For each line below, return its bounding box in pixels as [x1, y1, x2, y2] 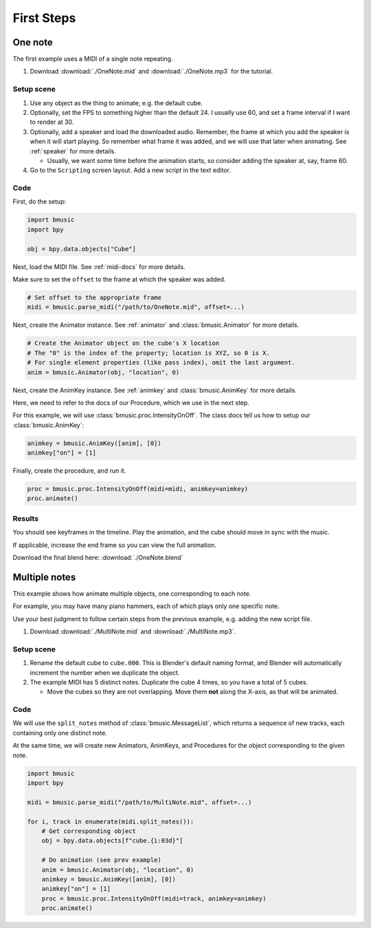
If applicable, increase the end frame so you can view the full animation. [12, 541, 216, 549]
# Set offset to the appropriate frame [27, 293, 161, 301]
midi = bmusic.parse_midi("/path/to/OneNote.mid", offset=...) [27, 303, 245, 311]
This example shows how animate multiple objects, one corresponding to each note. [12, 589, 251, 598]
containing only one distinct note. [12, 729, 108, 737]
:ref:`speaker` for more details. [30, 147, 116, 155]
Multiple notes [12, 571, 76, 583]
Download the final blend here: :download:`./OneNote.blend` [12, 553, 183, 561]
